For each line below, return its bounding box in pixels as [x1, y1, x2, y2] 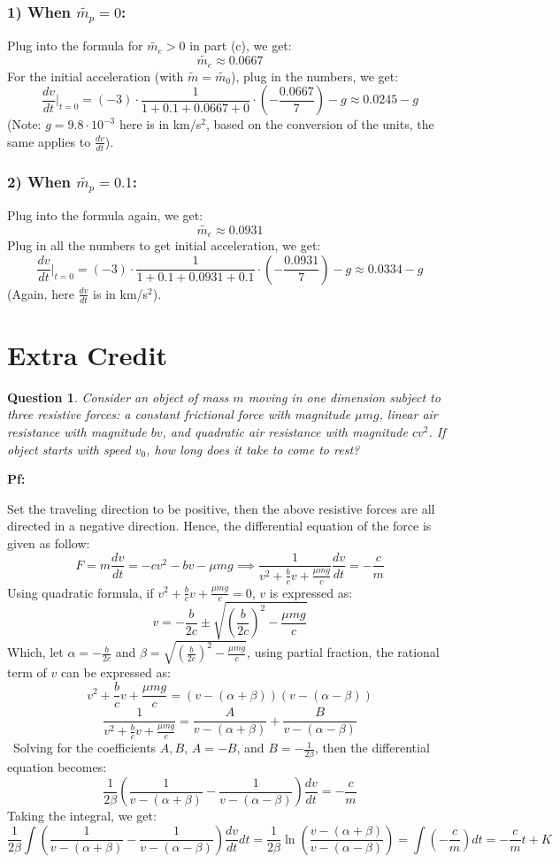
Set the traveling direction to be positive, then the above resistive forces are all [7, 499, 435, 517]
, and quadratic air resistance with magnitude [162, 422, 408, 440]
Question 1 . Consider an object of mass [7, 387, 229, 406]
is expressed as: [269, 583, 353, 601]
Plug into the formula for [7, 36, 143, 55]
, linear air [379, 405, 438, 424]
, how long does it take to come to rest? [146, 439, 360, 458]
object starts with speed [7, 439, 131, 458]
